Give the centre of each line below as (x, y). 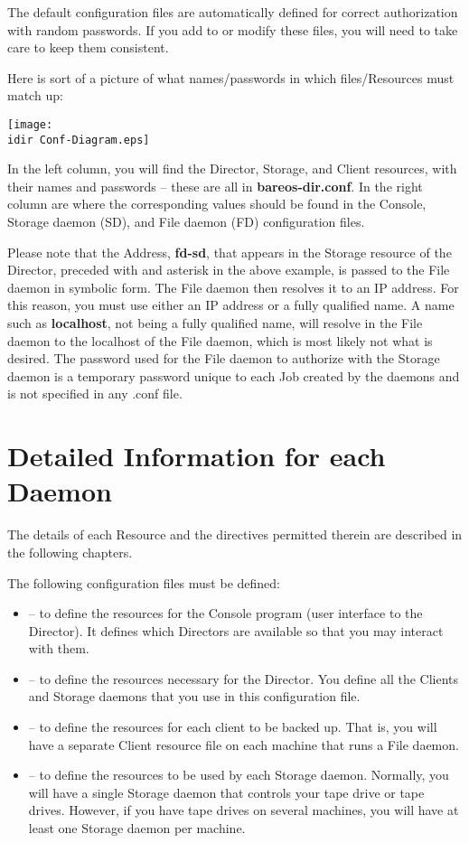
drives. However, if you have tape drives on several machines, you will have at (244, 810)
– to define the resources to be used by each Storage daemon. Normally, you (239, 775)
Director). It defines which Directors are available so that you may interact (236, 630)
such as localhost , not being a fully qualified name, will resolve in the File (215, 323)
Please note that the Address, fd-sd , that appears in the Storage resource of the (230, 252)
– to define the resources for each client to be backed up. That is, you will (233, 727)
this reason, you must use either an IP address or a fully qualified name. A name (231, 305)
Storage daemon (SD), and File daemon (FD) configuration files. (186, 222)
